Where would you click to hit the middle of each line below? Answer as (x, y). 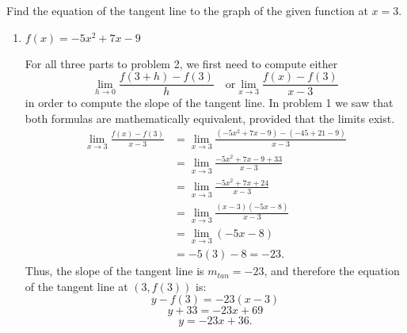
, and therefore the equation (332, 271)
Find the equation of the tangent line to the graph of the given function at (187, 10)
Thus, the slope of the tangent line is (114, 271)
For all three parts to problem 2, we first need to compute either (181, 63)
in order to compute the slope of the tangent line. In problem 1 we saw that (209, 103)
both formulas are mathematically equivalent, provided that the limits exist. (210, 118)
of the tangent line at (76, 286)
